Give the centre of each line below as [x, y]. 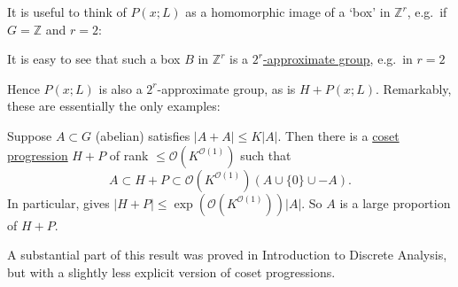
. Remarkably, [414, 88]
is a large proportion [395, 202]
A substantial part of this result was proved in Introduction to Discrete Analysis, [227, 255]
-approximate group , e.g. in [338, 59]
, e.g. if [427, 12]
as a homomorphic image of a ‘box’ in [288, 12]
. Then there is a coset [338, 135]
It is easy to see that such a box [94, 59]
